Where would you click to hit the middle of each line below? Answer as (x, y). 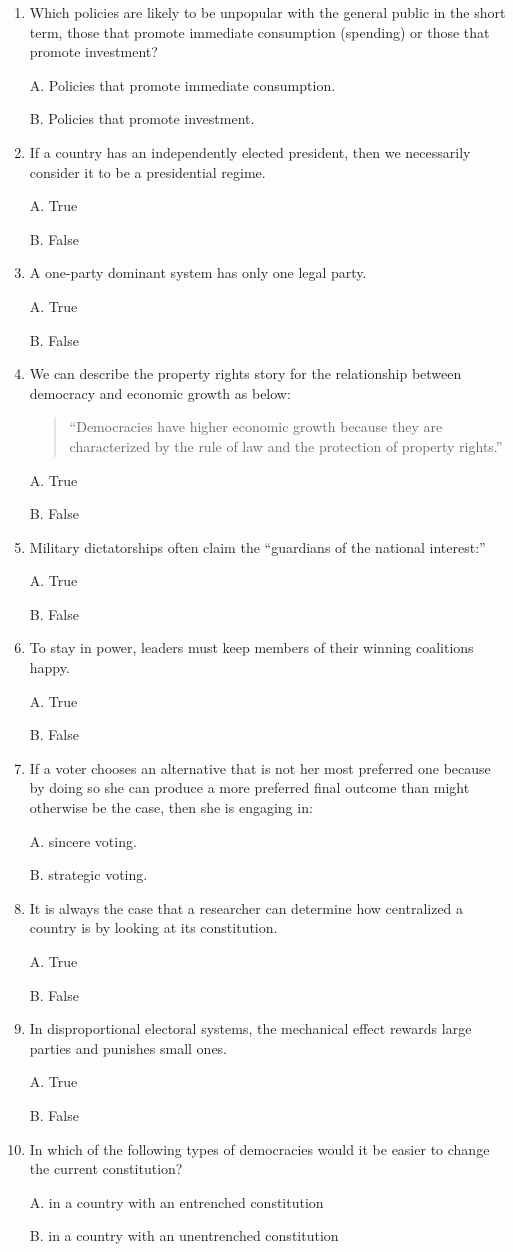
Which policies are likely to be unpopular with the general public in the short (267, 12)
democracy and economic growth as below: (160, 392)
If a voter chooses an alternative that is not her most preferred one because (260, 767)
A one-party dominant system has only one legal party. (198, 272)
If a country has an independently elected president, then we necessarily (250, 151)
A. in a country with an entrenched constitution (176, 1201)
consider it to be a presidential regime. (147, 171)
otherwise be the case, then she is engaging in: (171, 807)
